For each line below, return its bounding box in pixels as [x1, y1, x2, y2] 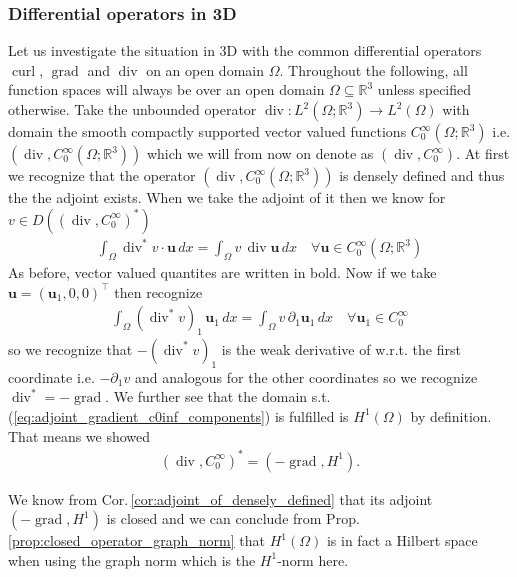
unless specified [377, 79, 472, 100]
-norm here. [277, 549, 349, 570]
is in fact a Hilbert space [326, 530, 478, 551]
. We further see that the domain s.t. [105, 386, 331, 407]
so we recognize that [8, 338, 133, 359]
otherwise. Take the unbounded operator [8, 99, 257, 119]
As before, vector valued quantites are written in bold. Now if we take [8, 261, 437, 282]
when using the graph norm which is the [8, 549, 256, 570]
